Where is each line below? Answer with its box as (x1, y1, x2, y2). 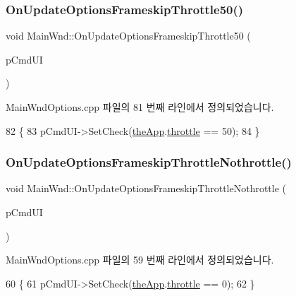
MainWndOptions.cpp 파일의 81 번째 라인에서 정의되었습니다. (6, 100, 274, 114)
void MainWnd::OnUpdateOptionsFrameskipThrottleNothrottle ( (6, 181, 287, 196)
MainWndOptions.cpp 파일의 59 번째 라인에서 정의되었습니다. (6, 252, 274, 267)
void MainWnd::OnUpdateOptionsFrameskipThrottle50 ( (6, 28, 251, 43)
